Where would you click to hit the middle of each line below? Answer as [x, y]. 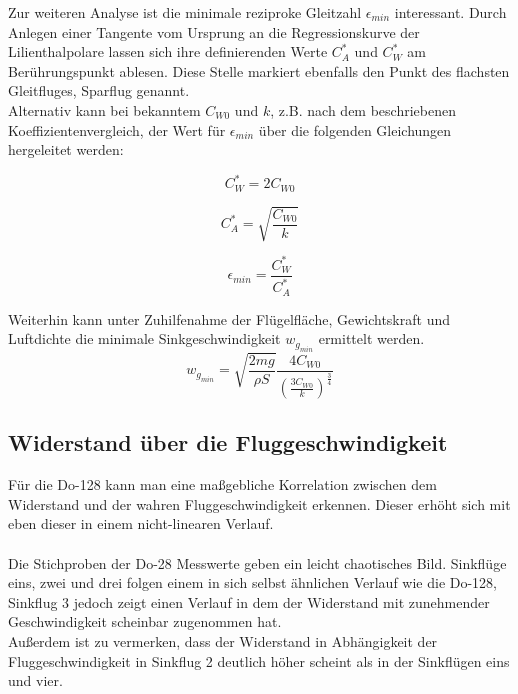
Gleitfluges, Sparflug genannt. [99, 90]
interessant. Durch [450, 12]
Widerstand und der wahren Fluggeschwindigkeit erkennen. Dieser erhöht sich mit [259, 503]
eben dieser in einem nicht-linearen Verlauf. [141, 523]
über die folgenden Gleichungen [355, 129]
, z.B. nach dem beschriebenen [363, 109]
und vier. [35, 680]
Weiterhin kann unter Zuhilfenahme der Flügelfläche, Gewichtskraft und [229, 318]
